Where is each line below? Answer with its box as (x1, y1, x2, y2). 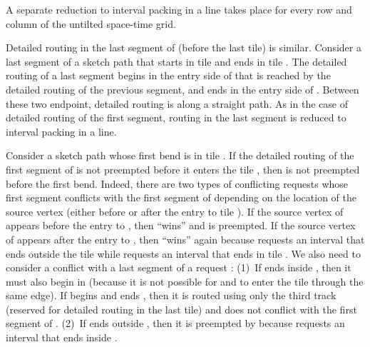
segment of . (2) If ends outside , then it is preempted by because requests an (6, 316, 345, 331)
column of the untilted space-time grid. (6, 16, 176, 31)
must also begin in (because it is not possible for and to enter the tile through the (6, 273, 364, 288)
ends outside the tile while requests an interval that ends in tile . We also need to (6, 246, 361, 261)
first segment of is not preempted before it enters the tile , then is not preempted (6, 161, 360, 176)
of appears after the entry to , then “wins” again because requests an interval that (6, 231, 365, 246)
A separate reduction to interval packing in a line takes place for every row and (6, 2, 352, 16)
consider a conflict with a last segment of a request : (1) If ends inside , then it (6, 260, 351, 275)
